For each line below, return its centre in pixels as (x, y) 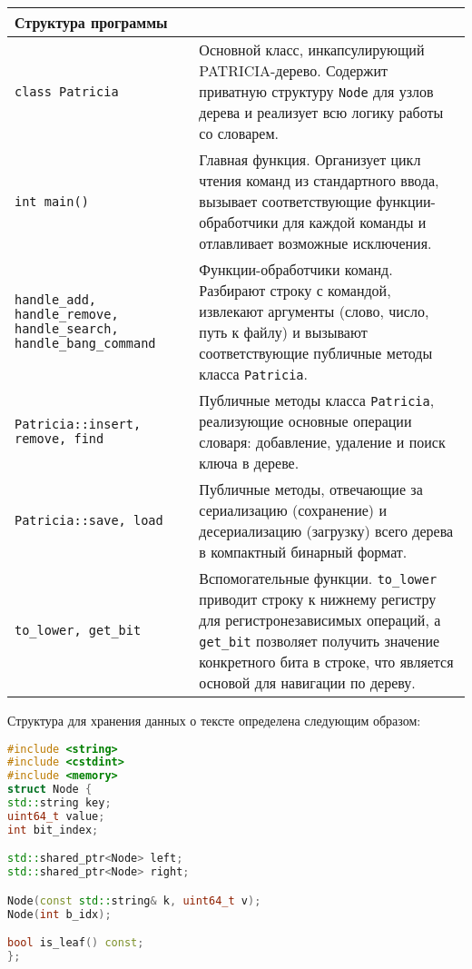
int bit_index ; (53, 830)
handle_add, (56, 300)
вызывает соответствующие (285, 201)
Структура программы (91, 22)
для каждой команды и (354, 222)
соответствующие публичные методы (316, 353)
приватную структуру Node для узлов (316, 91)
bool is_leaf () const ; (76, 943)
